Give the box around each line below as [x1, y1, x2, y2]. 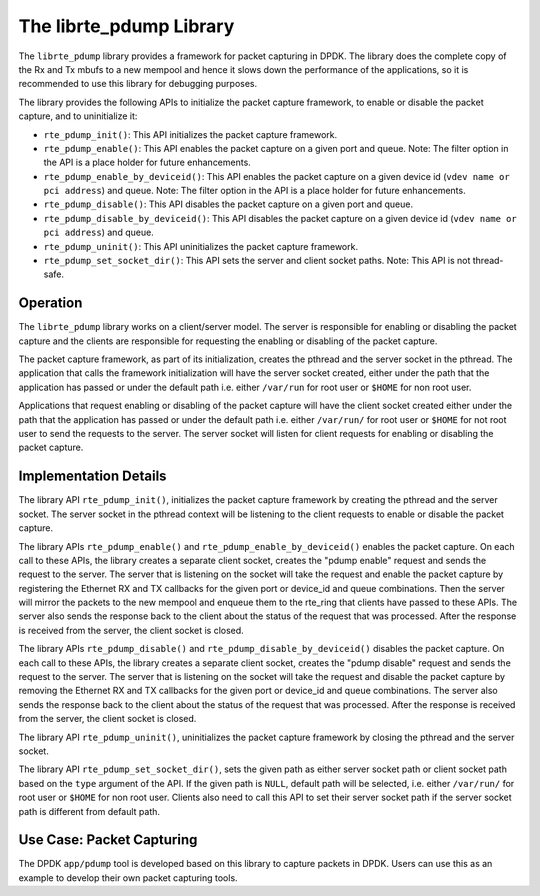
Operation [18, 295, 83, 312]
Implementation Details [18, 468, 167, 485]
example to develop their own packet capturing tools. [18, 871, 239, 884]
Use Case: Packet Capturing [18, 831, 198, 849]
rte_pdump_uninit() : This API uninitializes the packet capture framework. [43, 240, 359, 252]
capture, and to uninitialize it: [18, 110, 138, 122]
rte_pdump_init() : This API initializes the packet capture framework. [43, 128, 338, 140]
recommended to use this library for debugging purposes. [18, 78, 258, 90]
